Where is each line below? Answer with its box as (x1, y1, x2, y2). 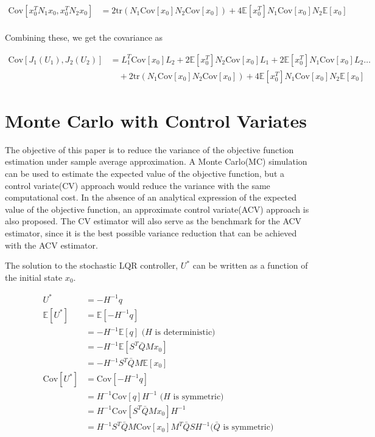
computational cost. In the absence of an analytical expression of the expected (5, 191, 297, 204)
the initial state (5, 270, 63, 283)
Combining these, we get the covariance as (5, 31, 163, 44)
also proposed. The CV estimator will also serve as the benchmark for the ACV (5, 215, 302, 227)
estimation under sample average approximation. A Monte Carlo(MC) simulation (5, 155, 307, 168)
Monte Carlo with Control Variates (5, 108, 307, 132)
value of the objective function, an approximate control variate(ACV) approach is (5, 202, 309, 215)
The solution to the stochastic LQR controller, (5, 259, 178, 272)
